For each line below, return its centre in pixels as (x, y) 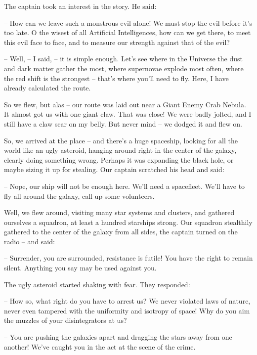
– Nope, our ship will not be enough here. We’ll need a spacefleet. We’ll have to (125, 186)
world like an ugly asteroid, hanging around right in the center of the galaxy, (120, 150)
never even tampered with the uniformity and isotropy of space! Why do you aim (127, 310)
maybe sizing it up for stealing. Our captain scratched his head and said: (114, 169)
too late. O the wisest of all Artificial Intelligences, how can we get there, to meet (128, 32)
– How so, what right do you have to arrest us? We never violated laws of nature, (127, 301)
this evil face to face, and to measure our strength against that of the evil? (117, 42)
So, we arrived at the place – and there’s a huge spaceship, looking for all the (121, 140)
